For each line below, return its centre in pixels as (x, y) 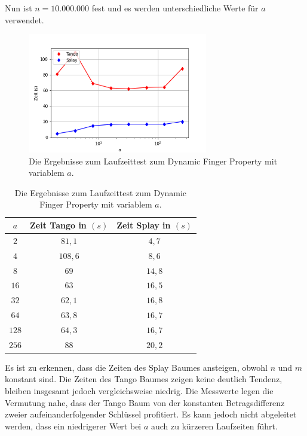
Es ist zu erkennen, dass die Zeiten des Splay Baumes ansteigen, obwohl (136, 367)
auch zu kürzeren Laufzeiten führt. (214, 426)
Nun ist (19, 8)
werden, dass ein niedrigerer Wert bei (73, 426)
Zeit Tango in (58, 225)
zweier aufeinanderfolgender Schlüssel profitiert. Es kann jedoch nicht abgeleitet (151, 414)
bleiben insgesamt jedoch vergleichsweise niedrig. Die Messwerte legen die (139, 391)
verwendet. (24, 19)
